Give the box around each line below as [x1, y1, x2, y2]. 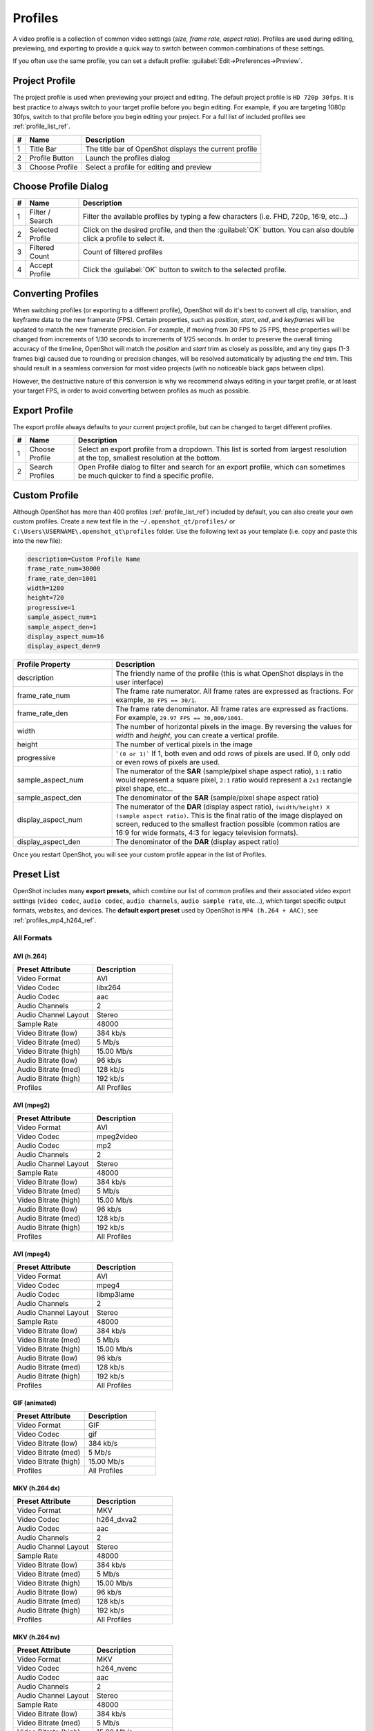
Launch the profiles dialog [85, 153, 171, 163]
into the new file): [12, 537, 63, 545]
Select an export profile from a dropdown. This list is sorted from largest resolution [77, 445, 347, 454]
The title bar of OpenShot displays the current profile [85, 144, 258, 154]
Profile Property [17, 660, 71, 670]
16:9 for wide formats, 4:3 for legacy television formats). [115, 828, 298, 838]
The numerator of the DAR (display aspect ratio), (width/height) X [115, 802, 330, 811]
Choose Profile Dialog [12, 181, 108, 192]
